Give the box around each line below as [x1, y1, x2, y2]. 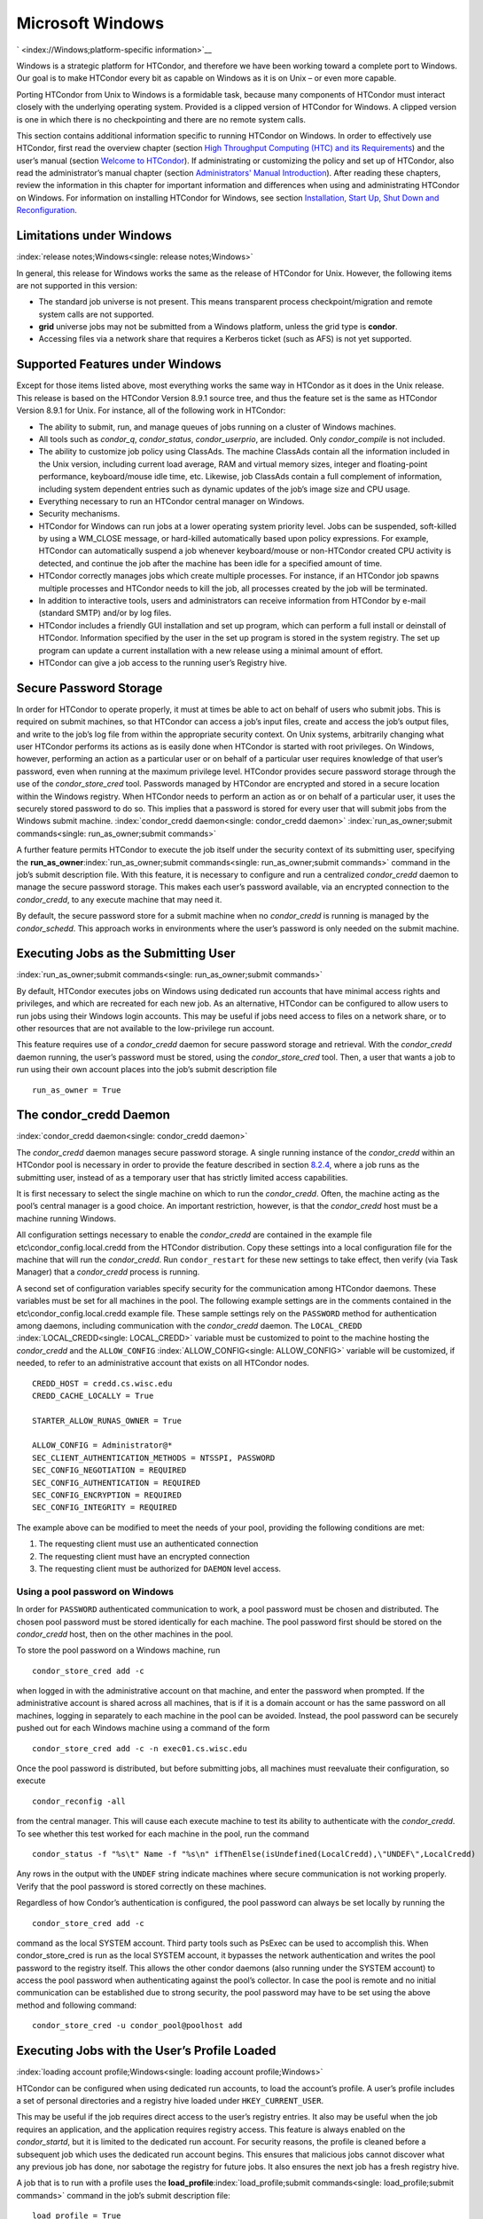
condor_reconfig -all [32, 1796, 126, 1806]
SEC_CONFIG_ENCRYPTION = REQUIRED [32, 1490, 182, 1500]
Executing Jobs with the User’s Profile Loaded [16, 2043, 277, 2058]
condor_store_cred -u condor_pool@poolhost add [32, 2020, 243, 2031]
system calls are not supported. [38, 309, 154, 320]
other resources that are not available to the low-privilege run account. [16, 1023, 275, 1033]
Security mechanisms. [38, 509, 121, 519]
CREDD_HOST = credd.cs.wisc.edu [32, 1378, 173, 1388]
